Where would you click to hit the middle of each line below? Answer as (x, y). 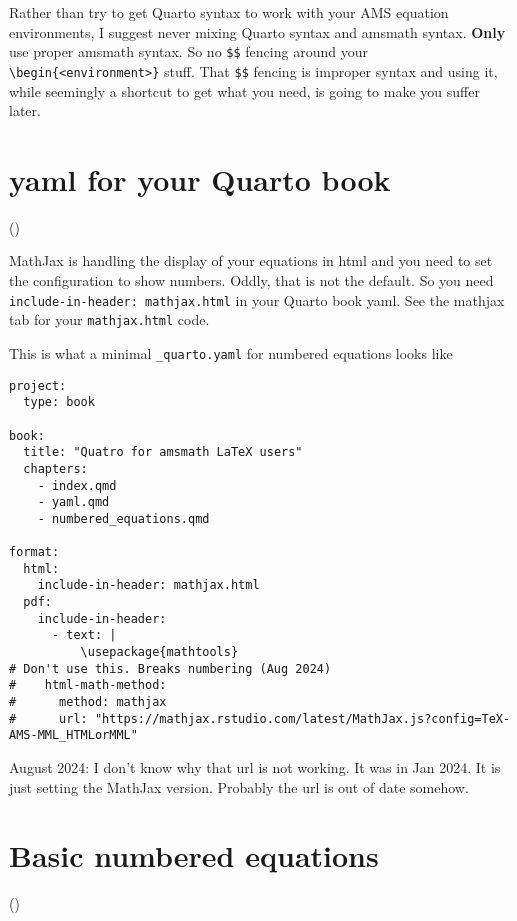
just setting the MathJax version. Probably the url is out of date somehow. (239, 786)
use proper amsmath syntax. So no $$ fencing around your (188, 51)
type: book (59, 402)
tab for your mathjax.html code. (109, 319)
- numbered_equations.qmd (123, 518)
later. (25, 110)
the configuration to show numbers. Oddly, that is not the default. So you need (251, 280)
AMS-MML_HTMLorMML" (73, 735)
